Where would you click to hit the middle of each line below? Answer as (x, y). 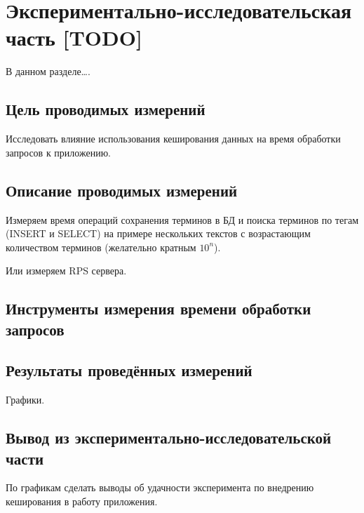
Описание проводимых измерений (122, 190)
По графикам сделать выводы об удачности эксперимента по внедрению (160, 487)
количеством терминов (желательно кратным (101, 247)
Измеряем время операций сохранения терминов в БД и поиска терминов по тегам (182, 219)
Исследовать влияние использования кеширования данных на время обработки (173, 139)
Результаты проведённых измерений (129, 370)
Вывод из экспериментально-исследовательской (169, 438)
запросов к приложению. (59, 152)
